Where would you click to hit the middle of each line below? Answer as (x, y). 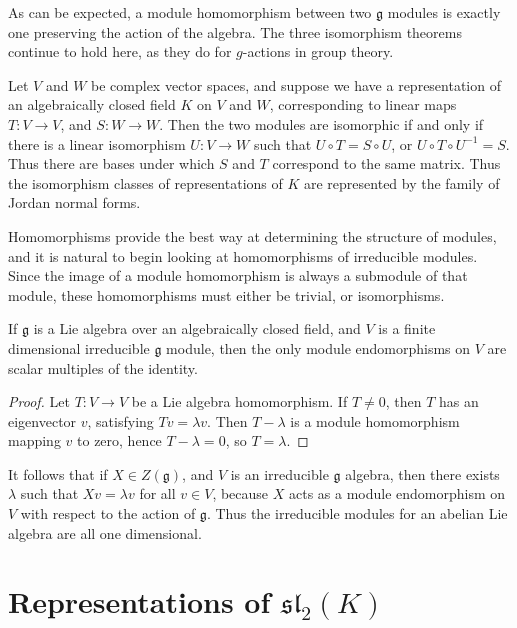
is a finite (407, 328)
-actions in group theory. (318, 51)
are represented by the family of (402, 182)
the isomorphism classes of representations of (145, 182)
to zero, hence (119, 440)
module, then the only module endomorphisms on (318, 347)
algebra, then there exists (422, 473)
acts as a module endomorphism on (397, 493)
